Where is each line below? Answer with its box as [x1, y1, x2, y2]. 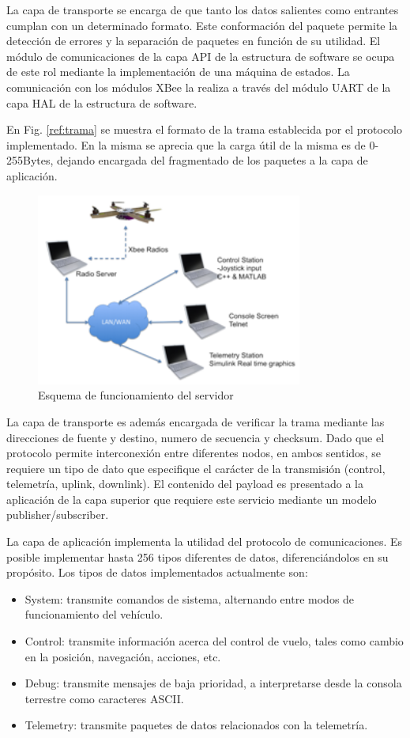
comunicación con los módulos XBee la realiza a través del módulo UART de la [6, 78, 391, 95]
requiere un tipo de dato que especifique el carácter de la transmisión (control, [6, 460, 386, 476]
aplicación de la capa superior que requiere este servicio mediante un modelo [6, 490, 377, 507]
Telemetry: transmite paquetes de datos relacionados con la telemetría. [24, 717, 368, 733]
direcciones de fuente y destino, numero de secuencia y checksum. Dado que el [6, 429, 385, 445]
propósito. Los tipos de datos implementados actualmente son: [6, 564, 308, 581]
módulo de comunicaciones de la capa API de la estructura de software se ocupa [6, 47, 395, 64]
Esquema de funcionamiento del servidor [38, 387, 234, 403]
